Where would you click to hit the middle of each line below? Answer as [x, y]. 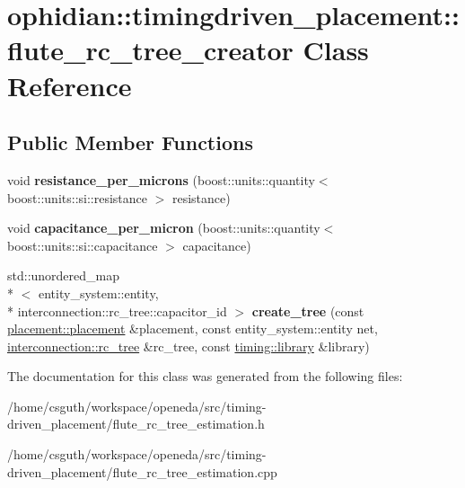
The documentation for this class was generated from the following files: [205, 376]
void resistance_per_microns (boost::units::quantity [161, 179]
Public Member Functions [130, 142]
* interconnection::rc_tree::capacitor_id [117, 311]
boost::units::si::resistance [78, 197]
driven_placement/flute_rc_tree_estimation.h [136, 424]
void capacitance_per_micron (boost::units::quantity [164, 228]
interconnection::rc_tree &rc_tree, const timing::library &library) [189, 346]
